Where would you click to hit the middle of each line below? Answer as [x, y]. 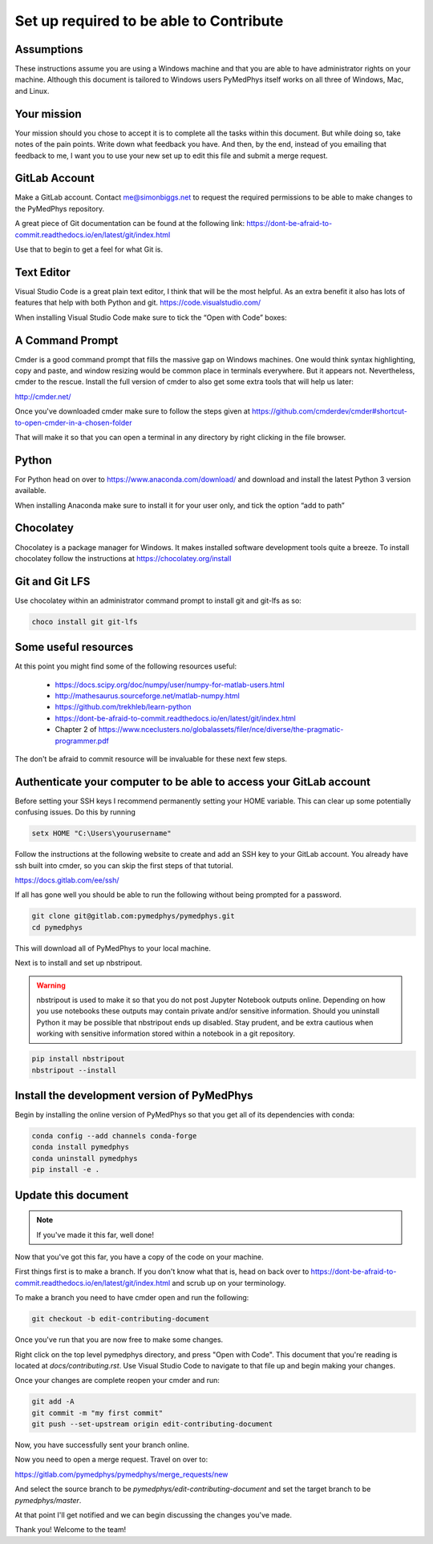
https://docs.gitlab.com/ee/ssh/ [67, 880]
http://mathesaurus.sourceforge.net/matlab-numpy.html [147, 696]
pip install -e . [66, 1170]
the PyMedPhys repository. [59, 208]
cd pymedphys [57, 927]
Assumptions [49, 49]
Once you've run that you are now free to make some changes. [119, 1340]
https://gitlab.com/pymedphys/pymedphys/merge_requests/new [121, 1474]
